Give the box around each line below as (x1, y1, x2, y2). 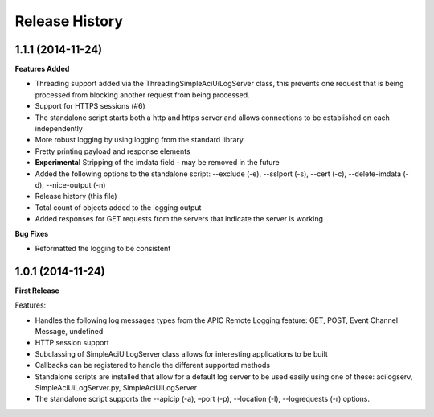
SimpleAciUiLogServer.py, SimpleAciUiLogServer (35, 382, 198, 392)
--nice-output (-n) (45, 180, 106, 189)
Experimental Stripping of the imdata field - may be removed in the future (35, 158, 280, 167)
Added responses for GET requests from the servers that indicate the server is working (35, 214, 324, 224)
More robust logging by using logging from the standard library (35, 135, 244, 145)
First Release (14, 286, 59, 295)
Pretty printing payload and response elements (35, 146, 190, 156)
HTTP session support (35, 338, 109, 348)
